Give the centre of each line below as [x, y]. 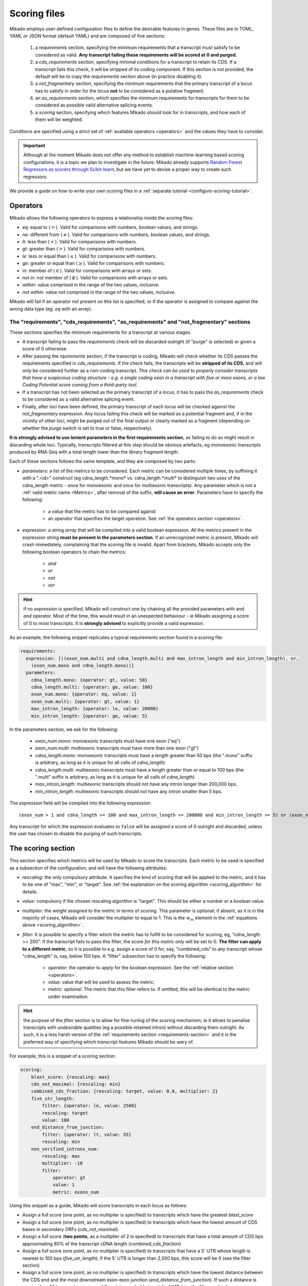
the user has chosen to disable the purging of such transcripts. [76, 834]
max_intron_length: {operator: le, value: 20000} [95, 709]
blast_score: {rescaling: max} [70, 1077]
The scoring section [42, 849]
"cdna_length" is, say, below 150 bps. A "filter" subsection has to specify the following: [114, 956]
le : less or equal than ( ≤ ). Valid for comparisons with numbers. [89, 256]
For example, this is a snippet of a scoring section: [63, 1056]
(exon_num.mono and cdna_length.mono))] [83, 665]
